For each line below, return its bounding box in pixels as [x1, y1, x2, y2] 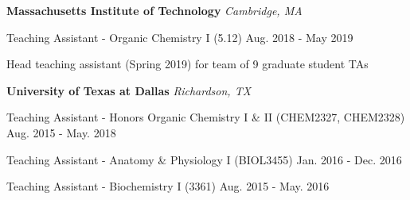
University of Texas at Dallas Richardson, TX [6, 82, 252, 98]
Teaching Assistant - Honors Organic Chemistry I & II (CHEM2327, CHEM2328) [6, 109, 405, 125]
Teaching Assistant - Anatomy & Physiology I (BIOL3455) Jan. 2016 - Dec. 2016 [6, 151, 402, 167]
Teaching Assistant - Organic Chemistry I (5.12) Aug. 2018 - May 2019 [6, 29, 353, 45]
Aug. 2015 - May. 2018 [6, 124, 116, 140]
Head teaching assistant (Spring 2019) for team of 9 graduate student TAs [6, 56, 369, 72]
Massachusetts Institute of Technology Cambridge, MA [6, 2, 303, 18]
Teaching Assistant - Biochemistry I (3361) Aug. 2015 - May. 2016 [6, 178, 330, 194]
